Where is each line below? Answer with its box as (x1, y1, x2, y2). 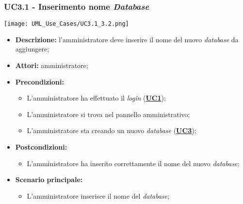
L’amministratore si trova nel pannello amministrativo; (27, 109, 190, 119)
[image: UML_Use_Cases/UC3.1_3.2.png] (4, 20, 129, 28)
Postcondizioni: (15, 142, 67, 152)
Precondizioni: (15, 76, 64, 86)
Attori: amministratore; (15, 60, 88, 70)
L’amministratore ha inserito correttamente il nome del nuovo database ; (27, 158, 240, 168)
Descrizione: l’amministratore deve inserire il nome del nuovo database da (15, 34, 239, 44)
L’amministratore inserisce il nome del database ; (27, 190, 170, 201)
